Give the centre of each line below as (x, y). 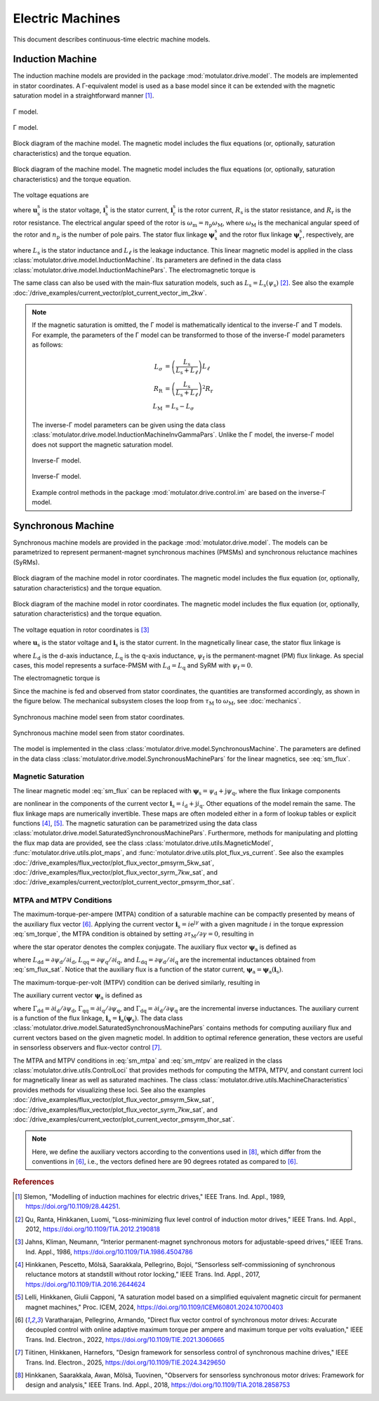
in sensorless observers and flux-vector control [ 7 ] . (87, 1048)
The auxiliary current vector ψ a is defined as (78, 996)
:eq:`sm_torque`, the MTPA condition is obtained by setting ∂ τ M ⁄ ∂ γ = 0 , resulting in (133, 935)
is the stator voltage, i (74, 210)
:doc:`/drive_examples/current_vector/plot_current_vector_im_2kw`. (110, 293)
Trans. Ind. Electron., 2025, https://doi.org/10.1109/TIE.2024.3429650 (126, 1362)
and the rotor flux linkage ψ (259, 234)
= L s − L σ (180, 407)
